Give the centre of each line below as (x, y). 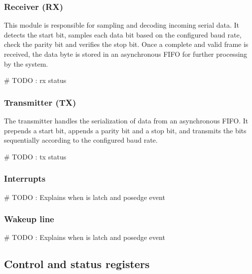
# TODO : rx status (35, 80)
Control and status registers (77, 264)
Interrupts (25, 178)
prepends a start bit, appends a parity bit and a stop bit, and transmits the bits (125, 130)
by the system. (26, 63)
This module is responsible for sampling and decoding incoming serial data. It (122, 25)
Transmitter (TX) (40, 102)
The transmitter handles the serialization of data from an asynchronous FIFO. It (126, 120)
